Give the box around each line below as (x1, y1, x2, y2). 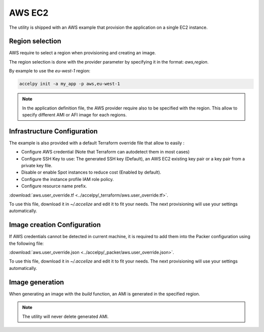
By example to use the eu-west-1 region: (9, 68, 90, 74)
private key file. (21, 163, 52, 169)
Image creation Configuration (9, 221, 101, 229)
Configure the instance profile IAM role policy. (21, 176, 114, 182)
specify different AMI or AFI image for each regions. (22, 111, 127, 117)
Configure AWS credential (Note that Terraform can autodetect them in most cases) (21, 149, 190, 155)
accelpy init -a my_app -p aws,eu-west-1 (19, 81, 120, 87)
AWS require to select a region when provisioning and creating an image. (9, 50, 156, 56)
